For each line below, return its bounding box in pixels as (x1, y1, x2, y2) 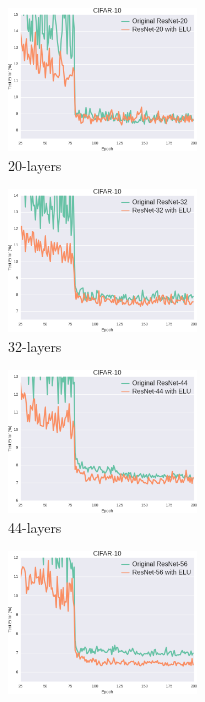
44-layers (8, 516, 62, 537)
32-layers (8, 335, 62, 356)
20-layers (8, 154, 62, 175)
